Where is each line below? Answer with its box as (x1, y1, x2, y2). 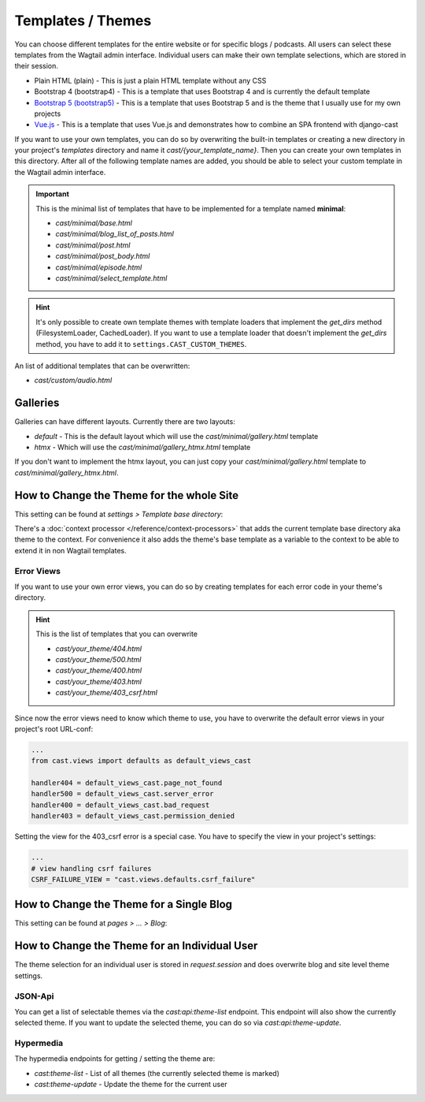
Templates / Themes (14, 12, 152, 29)
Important (35, 189, 70, 199)
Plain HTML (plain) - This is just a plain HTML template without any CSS (34, 76, 267, 85)
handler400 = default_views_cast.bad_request (31, 800, 210, 810)
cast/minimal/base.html (55, 218, 133, 228)
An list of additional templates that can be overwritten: (14, 361, 190, 370)
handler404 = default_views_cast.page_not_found (31, 779, 223, 787)
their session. (14, 61, 59, 71)
